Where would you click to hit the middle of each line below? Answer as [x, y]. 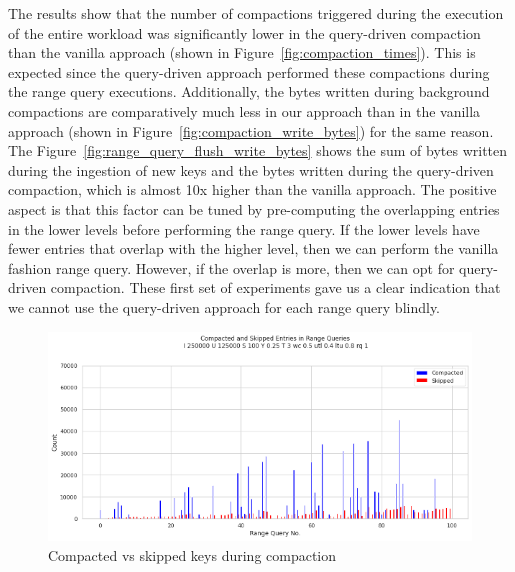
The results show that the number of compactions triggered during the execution [256, 13]
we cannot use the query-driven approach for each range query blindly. [224, 306]
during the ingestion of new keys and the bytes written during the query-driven [251, 169]
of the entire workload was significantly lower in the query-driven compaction [244, 32]
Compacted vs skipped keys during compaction [192, 554]
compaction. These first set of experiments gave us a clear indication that [275, 287]
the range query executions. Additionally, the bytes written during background [249, 91]
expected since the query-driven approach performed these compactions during [249, 71]
